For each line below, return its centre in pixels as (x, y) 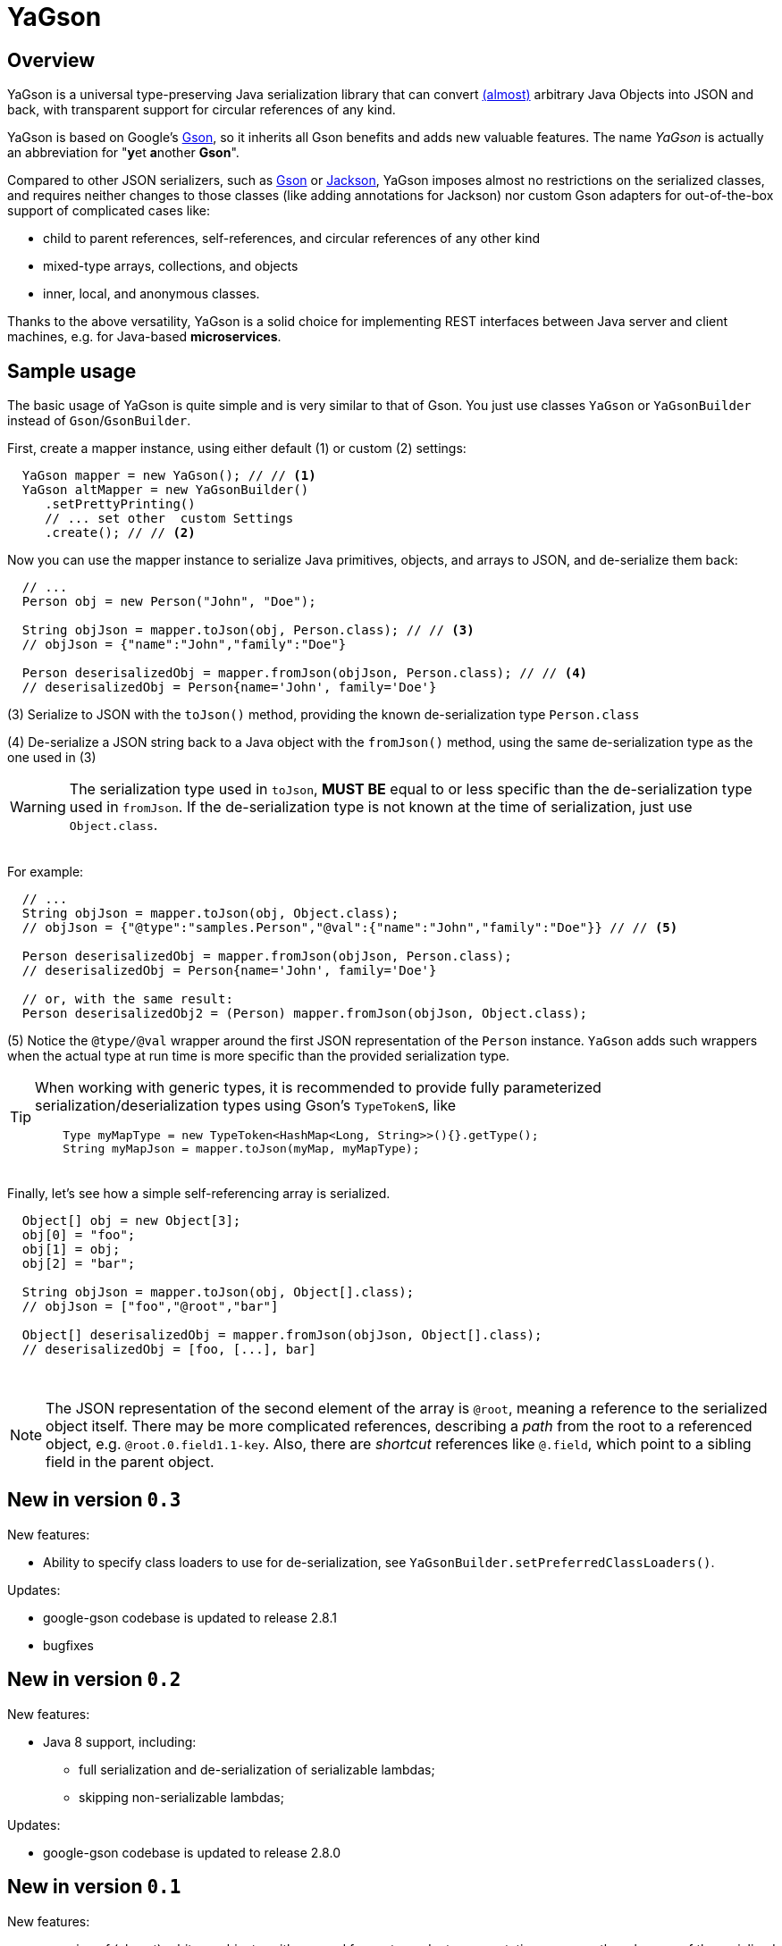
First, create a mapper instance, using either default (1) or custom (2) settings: (237, 449)
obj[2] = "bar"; (79, 1264)
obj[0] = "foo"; (79, 1235)
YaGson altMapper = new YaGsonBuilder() (165, 490)
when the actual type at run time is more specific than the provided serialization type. (259, 1056)
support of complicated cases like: (109, 211)
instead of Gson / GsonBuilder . (99, 421)
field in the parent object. (130, 1462)
